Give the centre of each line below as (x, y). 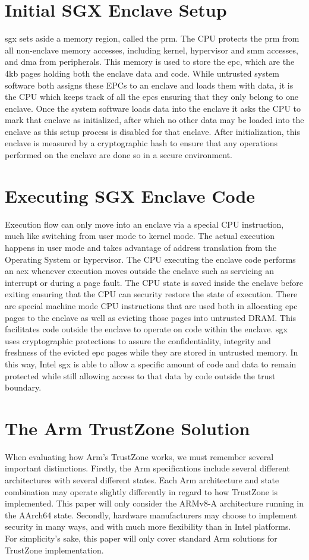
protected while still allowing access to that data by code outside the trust (140, 375)
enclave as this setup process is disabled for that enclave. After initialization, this (152, 131)
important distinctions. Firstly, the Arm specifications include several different (147, 468)
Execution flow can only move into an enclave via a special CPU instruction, (144, 224)
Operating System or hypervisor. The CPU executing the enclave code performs (150, 259)
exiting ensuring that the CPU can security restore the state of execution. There (151, 294)
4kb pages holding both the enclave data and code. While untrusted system (142, 73)
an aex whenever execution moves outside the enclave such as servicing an (140, 271)
